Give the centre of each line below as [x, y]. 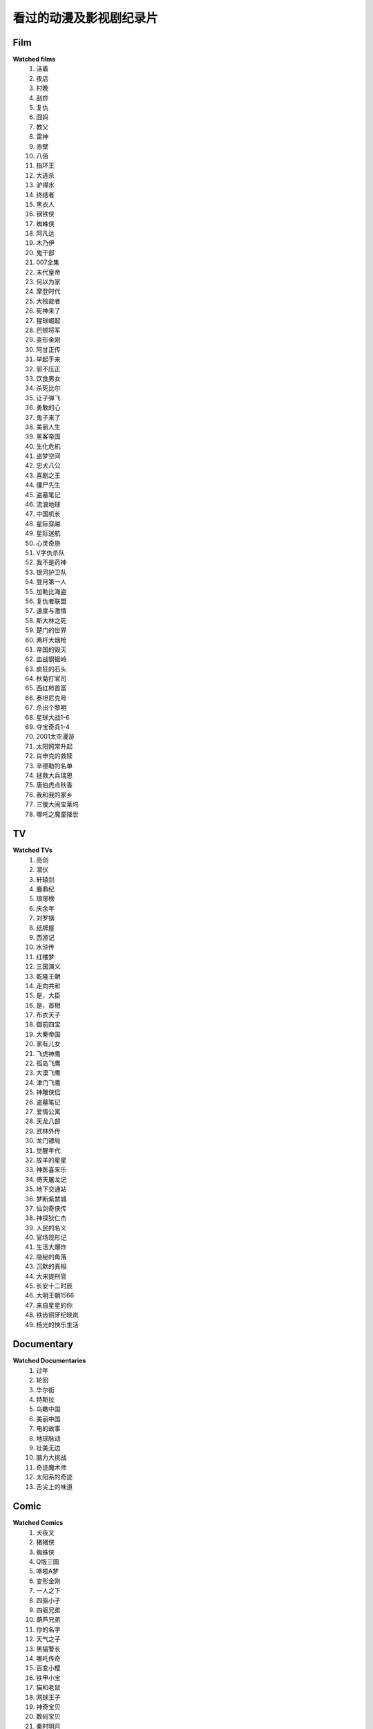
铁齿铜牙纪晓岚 [57, 1315]
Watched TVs [33, 850]
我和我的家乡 [54, 795]
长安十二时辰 [54, 1286]
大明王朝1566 [55, 1295]
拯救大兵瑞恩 [54, 775]
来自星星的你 [54, 1305]
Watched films [34, 59]
